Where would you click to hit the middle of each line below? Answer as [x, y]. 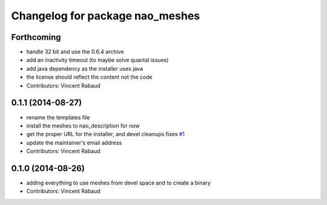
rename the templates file [58, 117]
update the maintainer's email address [74, 143]
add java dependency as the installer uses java [85, 68]
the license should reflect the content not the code [89, 77]
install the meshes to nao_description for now [83, 125]
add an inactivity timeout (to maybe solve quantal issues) [97, 60]
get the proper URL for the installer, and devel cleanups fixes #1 [105, 134]
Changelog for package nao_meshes [106, 16]
